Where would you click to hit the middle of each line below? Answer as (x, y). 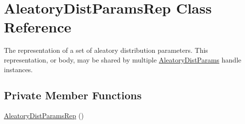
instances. (18, 69)
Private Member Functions (73, 95)
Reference (38, 27)
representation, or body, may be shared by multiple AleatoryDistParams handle (123, 59)
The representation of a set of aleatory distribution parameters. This (106, 50)
